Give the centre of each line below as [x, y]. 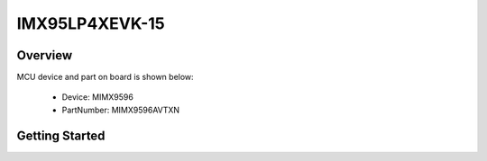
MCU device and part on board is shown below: [105, 77]
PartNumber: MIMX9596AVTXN [121, 110]
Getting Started [61, 135]
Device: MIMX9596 [98, 97]
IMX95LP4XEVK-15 [91, 23]
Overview [45, 55]
